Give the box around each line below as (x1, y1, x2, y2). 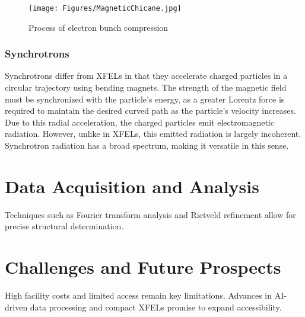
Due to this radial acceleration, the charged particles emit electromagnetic (5, 116, 274, 128)
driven (5, 300, 28, 313)
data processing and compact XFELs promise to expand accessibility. (30, 300, 282, 313)
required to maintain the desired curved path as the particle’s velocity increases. (5, 104, 296, 117)
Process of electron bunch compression (28, 21, 169, 33)
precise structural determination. (5, 220, 124, 232)
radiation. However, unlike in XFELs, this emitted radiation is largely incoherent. (5, 127, 301, 140)
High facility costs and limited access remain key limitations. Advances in (5, 289, 272, 302)
